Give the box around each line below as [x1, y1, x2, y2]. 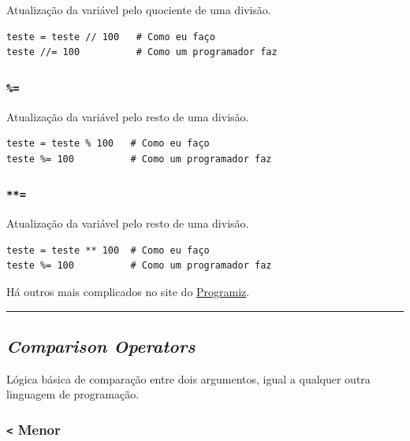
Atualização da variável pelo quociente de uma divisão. [6, 2, 271, 17]
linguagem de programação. [6, 386, 140, 402]
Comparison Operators [6, 333, 196, 358]
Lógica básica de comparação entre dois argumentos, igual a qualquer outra [6, 370, 371, 387]
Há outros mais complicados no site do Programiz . [6, 283, 250, 299]
